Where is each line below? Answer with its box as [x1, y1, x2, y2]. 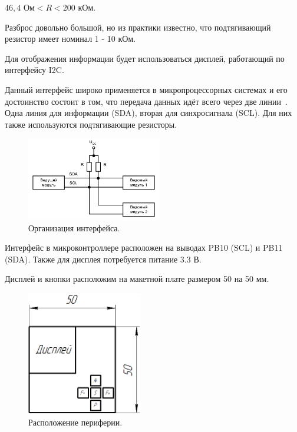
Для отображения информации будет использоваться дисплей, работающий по [5, 52, 285, 64]
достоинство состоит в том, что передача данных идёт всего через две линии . [5, 95, 288, 107]
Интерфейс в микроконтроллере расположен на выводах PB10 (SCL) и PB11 [5, 241, 283, 254]
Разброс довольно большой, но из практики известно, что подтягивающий [5, 21, 271, 33]
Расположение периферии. [28, 416, 123, 428]
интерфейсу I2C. [5, 64, 64, 76]
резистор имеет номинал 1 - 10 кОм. [5, 32, 136, 45]
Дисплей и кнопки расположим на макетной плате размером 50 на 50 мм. [5, 273, 269, 285]
